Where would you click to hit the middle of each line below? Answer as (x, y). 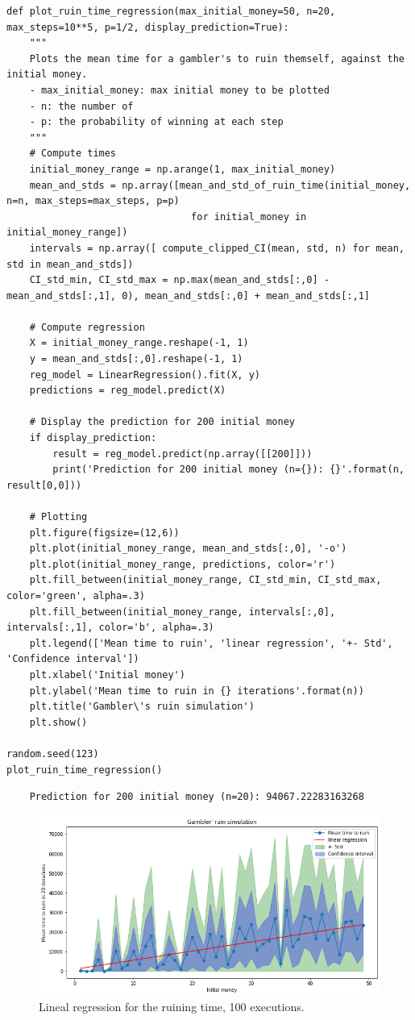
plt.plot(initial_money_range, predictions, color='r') (183, 564)
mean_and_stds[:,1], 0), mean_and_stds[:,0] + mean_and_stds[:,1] (189, 296)
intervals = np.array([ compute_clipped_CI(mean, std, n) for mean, (217, 248)
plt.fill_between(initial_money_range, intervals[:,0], (183, 612)
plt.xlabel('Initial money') (107, 674)
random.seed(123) (53, 754)
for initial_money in (249, 216)
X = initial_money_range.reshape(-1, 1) (139, 343)
